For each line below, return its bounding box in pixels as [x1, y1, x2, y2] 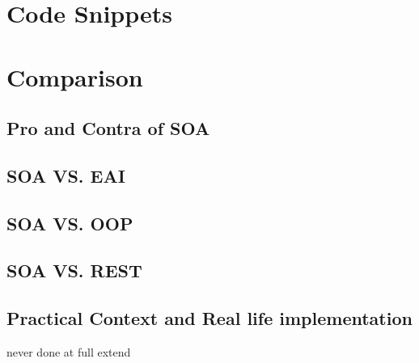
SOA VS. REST [6, 258, 142, 283]
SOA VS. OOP [6, 210, 133, 235]
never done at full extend [6, 344, 131, 361]
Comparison [6, 60, 143, 93]
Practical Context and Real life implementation [6, 306, 413, 331]
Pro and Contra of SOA [6, 116, 210, 141]
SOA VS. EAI [6, 163, 125, 188]
